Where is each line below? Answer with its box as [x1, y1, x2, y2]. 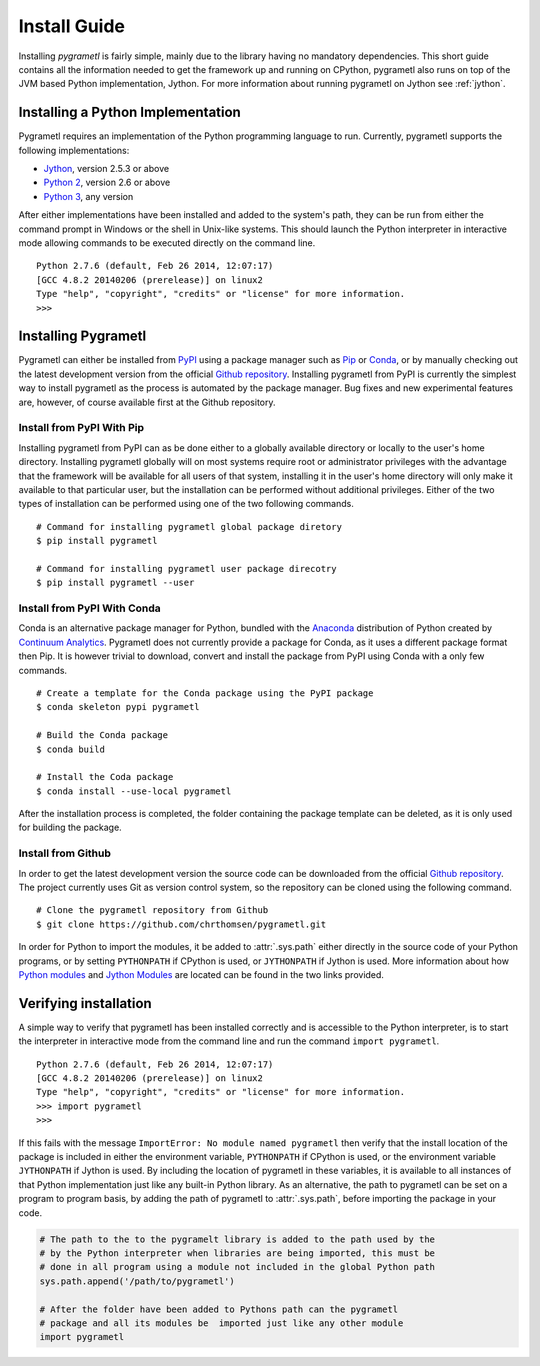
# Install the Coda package [36, 771, 174, 783]
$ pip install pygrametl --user [36, 577, 195, 589]
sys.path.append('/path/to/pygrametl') [39, 1275, 235, 1287]
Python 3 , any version [43, 190, 134, 202]
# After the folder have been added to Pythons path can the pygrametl [39, 1303, 399, 1315]
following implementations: [18, 144, 130, 156]
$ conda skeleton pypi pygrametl [36, 701, 200, 713]
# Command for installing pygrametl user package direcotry [36, 563, 337, 574]
